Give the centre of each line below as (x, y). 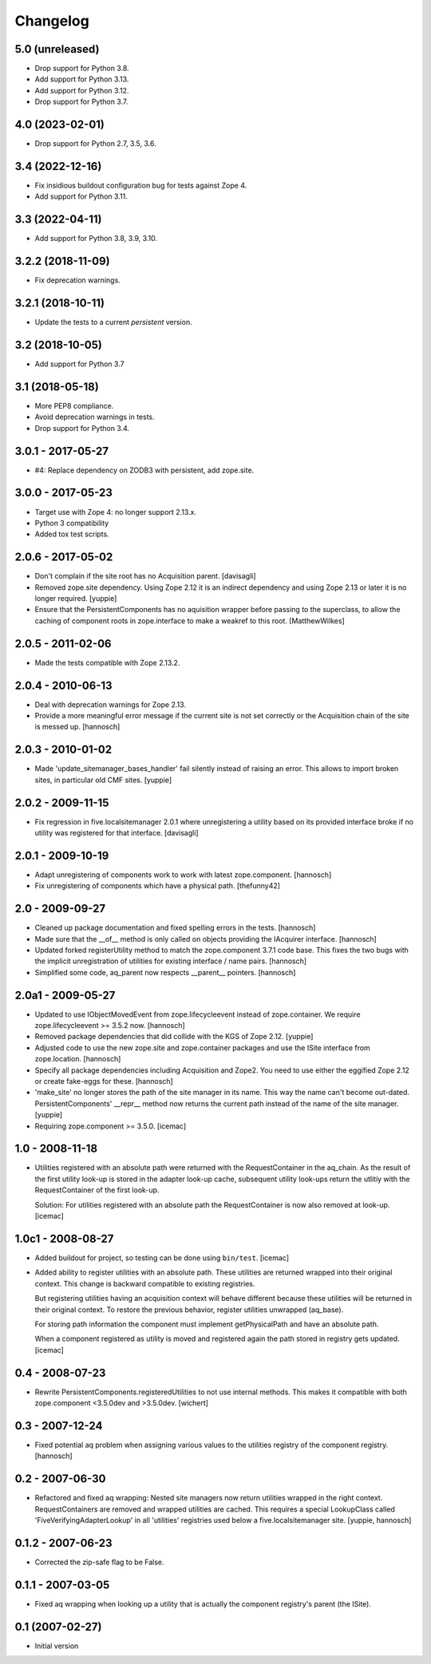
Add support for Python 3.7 (79, 364)
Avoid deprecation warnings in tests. (95, 417)
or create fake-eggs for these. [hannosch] (104, 1081)
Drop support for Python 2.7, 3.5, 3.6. (95, 144)
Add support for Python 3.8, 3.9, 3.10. (96, 239)
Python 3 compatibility (72, 523)
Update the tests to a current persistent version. (113, 322)
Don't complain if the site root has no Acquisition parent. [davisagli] (145, 576)
